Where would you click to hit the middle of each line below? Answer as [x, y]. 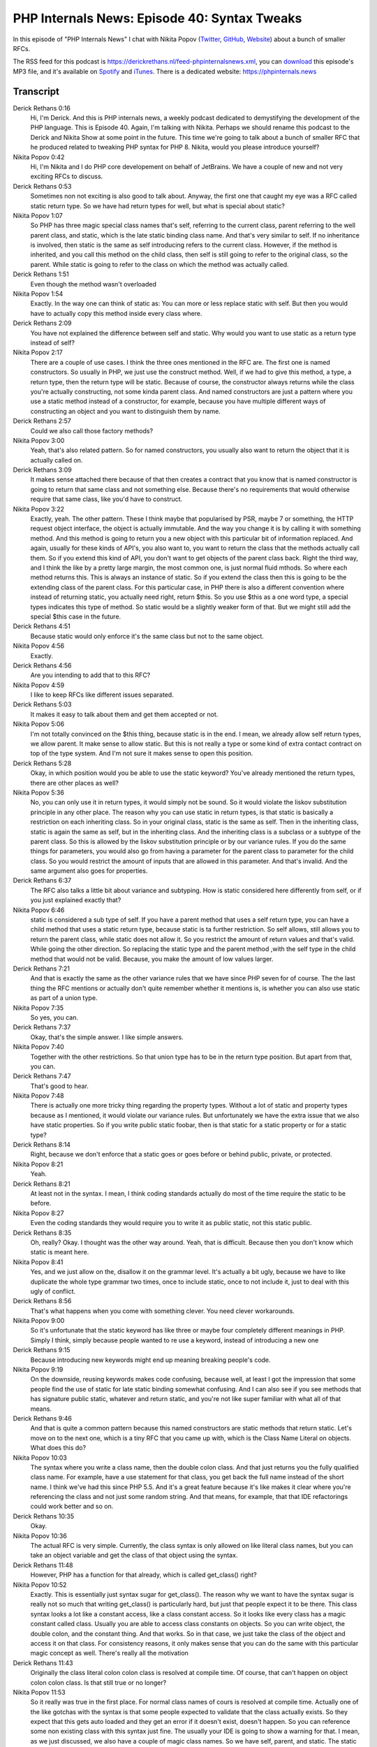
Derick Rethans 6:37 [42, 880]
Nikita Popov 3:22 [38, 509]
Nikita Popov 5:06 [39, 724]
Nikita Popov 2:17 [38, 352]
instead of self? [52, 343]
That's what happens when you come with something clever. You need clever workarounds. [162, 1311]
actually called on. [57, 460]
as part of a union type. [64, 998]
